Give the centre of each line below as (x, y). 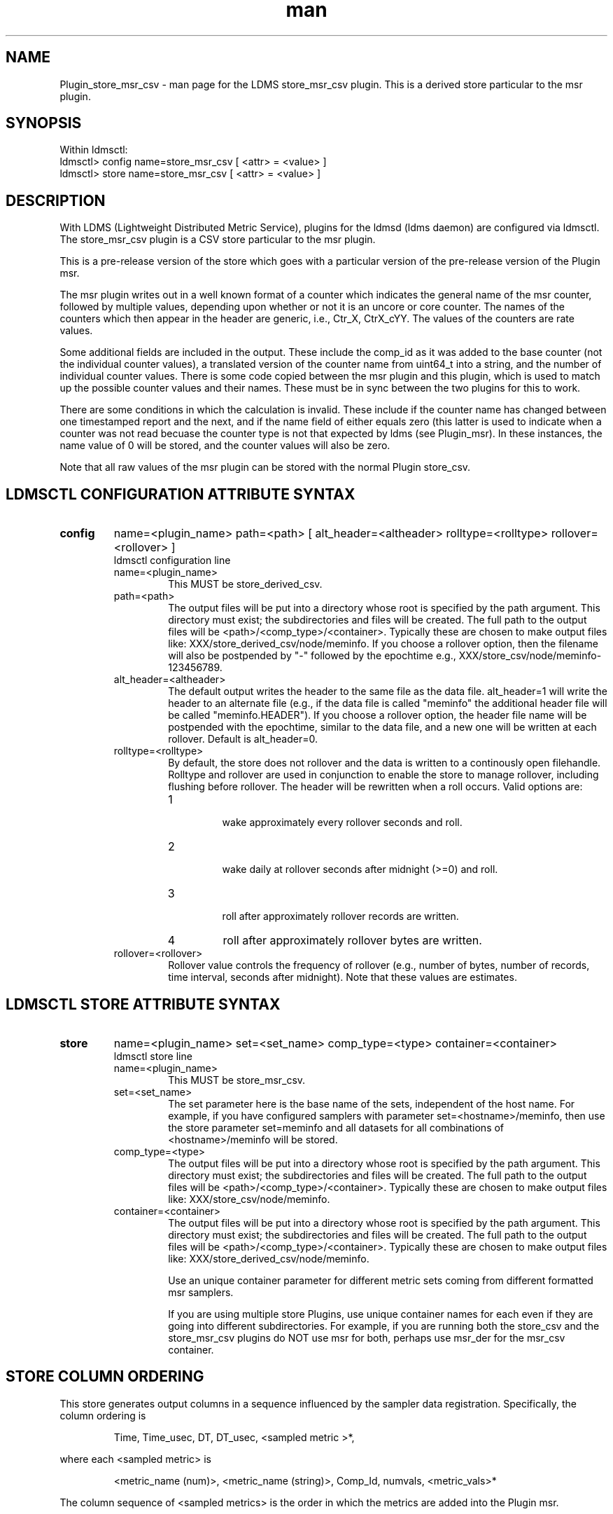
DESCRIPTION (56, 200)
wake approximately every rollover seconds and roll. (342, 823)
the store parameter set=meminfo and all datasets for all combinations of (336, 1127)
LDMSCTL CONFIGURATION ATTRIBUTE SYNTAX (181, 494)
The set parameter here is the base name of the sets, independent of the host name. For (372, 1103)
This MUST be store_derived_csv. (245, 584)
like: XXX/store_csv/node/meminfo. (249, 1199)
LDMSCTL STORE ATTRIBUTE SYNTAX (143, 1004)
